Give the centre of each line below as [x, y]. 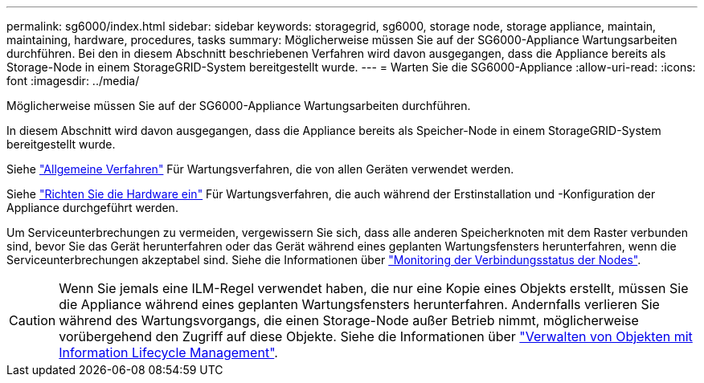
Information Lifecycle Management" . [168, 352]
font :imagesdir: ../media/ [73, 81]
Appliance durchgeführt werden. [92, 208]
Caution [33, 320]
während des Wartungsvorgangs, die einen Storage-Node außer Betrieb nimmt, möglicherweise [349, 320]
